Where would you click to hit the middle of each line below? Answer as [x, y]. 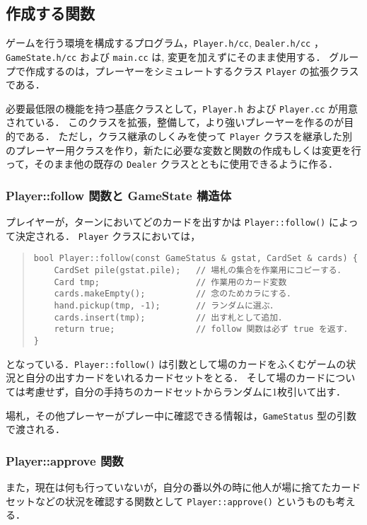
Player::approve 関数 [65, 460]
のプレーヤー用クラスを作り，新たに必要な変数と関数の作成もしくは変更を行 [183, 150]
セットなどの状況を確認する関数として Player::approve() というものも [171, 501]
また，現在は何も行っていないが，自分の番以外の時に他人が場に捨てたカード [183, 487]
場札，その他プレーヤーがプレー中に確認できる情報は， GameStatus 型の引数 [181, 415]
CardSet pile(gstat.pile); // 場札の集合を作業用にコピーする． [200, 271]
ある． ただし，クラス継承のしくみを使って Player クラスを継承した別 [189, 136]
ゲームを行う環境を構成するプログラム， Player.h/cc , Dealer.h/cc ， [165, 43]
